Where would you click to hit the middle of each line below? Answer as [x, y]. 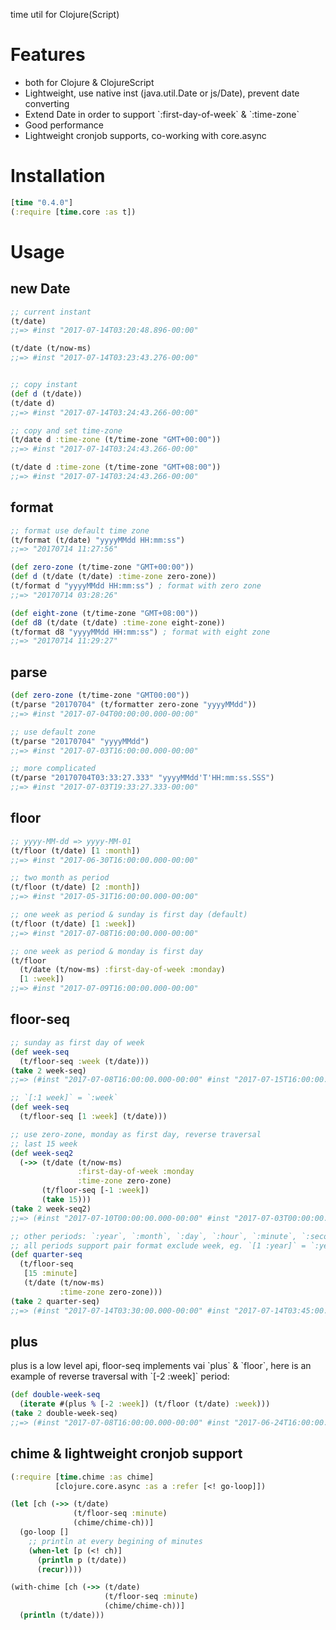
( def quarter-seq [46, 1255]
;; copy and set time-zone [66, 430]
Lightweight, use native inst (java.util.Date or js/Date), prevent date [162, 93]
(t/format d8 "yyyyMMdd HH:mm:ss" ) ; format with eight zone [140, 632]
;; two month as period [60, 878]
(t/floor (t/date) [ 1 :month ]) [75, 850]
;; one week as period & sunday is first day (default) [129, 915]
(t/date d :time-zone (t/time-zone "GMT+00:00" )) [116, 440]
